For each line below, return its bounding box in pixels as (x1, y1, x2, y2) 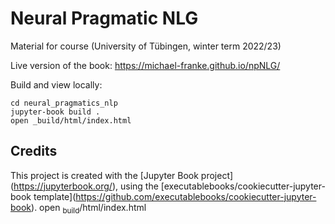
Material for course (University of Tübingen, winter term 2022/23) (10, 40, 282, 52)
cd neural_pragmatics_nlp (10, 98, 118, 108)
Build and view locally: (10, 78, 103, 91)
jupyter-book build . (10, 107, 101, 117)
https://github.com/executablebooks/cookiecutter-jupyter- (75, 190, 317, 202)
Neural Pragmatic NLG (10, 7, 199, 30)
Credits (10, 143, 58, 160)
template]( (33, 190, 77, 202)
